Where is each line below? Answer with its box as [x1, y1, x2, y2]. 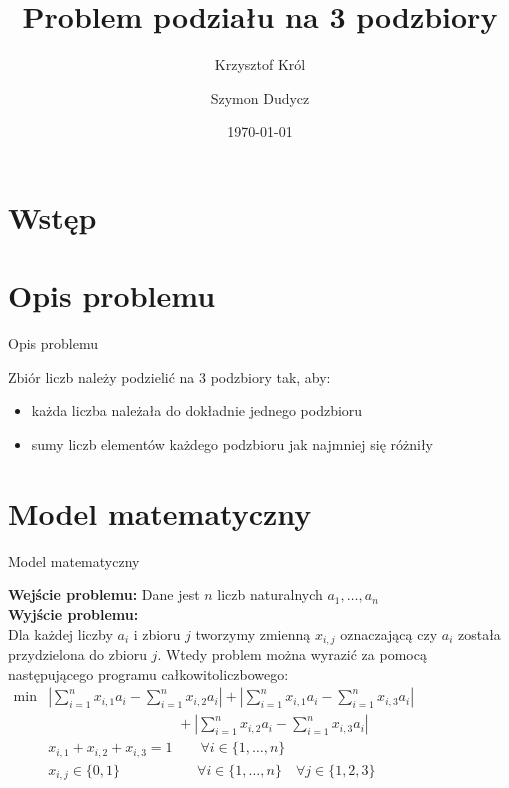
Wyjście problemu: [8, 603, 139, 624]
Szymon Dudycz [210, 87, 310, 108]
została [457, 623, 501, 644]
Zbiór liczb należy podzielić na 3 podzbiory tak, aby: [8, 366, 331, 387]
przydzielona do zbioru [8, 643, 147, 664]
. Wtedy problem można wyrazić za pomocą [157, 643, 427, 664]
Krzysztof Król [214, 54, 306, 75]
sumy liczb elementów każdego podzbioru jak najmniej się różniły [31, 434, 434, 454]
